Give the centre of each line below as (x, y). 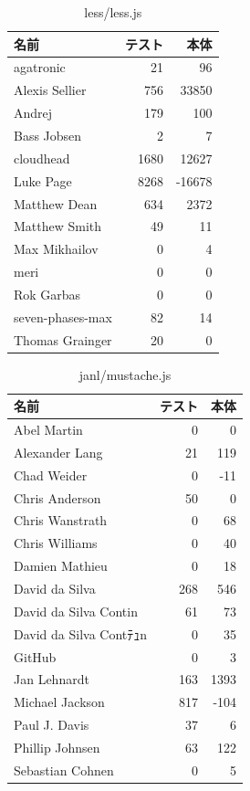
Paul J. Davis (52, 725)
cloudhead (42, 158)
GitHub (35, 656)
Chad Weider (51, 475)
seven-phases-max (63, 316)
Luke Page (43, 180)
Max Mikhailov (56, 249)
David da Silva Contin (76, 611)
